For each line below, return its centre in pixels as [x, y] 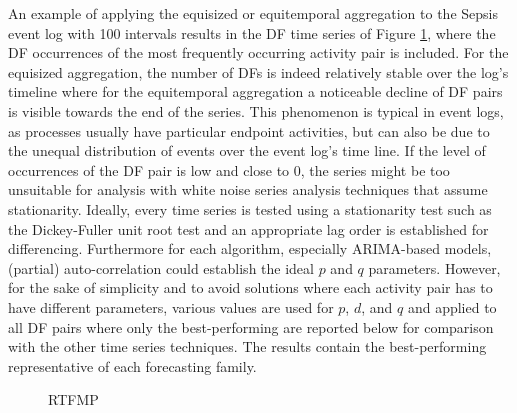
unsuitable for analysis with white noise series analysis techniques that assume [248, 189]
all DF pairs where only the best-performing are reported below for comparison [251, 326]
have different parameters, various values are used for [171, 306]
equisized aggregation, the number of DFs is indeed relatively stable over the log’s [258, 71]
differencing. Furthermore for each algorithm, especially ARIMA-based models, [250, 248]
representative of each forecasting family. [132, 365]
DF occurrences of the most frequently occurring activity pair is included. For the [258, 52]
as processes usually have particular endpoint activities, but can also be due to [249, 130]
